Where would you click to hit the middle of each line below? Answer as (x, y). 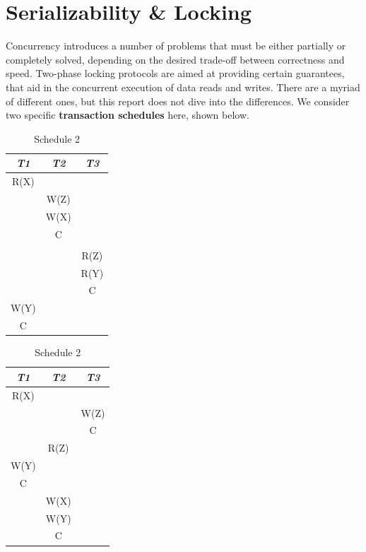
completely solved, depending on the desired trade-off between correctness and (175, 59)
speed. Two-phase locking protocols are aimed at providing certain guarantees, (175, 73)
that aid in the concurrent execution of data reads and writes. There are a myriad (183, 87)
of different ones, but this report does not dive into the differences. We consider (178, 101)
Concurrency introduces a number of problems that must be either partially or (176, 46)
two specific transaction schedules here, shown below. (128, 115)
